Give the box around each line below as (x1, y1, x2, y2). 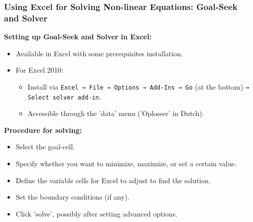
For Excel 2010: (15, 65, 63, 75)
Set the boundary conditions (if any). (15, 192, 129, 202)
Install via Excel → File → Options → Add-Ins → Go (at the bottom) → (27, 81, 250, 92)
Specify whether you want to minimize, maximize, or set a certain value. (15, 158, 237, 169)
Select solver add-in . (27, 91, 101, 102)
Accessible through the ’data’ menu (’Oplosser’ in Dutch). (27, 108, 204, 118)
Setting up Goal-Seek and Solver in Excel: (4, 31, 152, 42)
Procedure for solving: (4, 124, 82, 135)
